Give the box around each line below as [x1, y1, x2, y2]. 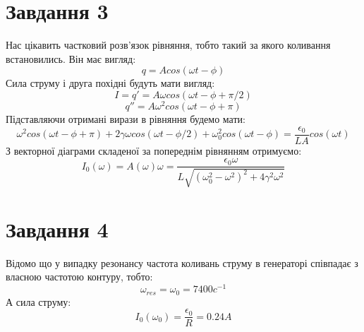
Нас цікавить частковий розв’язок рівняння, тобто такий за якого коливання [6, 37, 331, 52]
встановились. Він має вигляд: [6, 51, 136, 66]
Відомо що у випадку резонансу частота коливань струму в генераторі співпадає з [6, 255, 358, 270]
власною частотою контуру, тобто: [6, 269, 153, 284]
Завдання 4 [6, 214, 109, 243]
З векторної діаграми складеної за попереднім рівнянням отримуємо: [6, 143, 302, 158]
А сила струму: [6, 294, 71, 309]
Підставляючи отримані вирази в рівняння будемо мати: [6, 111, 245, 126]
